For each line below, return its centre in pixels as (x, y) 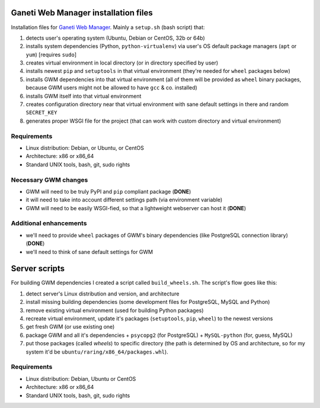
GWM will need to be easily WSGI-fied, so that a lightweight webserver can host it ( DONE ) (136, 208)
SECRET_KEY (41, 113)
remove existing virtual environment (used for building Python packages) (115, 310)
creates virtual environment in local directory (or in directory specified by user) (122, 63)
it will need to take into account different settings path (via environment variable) (124, 200)
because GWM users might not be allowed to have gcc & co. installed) (112, 88)
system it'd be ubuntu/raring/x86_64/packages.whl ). (97, 352)
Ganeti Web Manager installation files (82, 13)
